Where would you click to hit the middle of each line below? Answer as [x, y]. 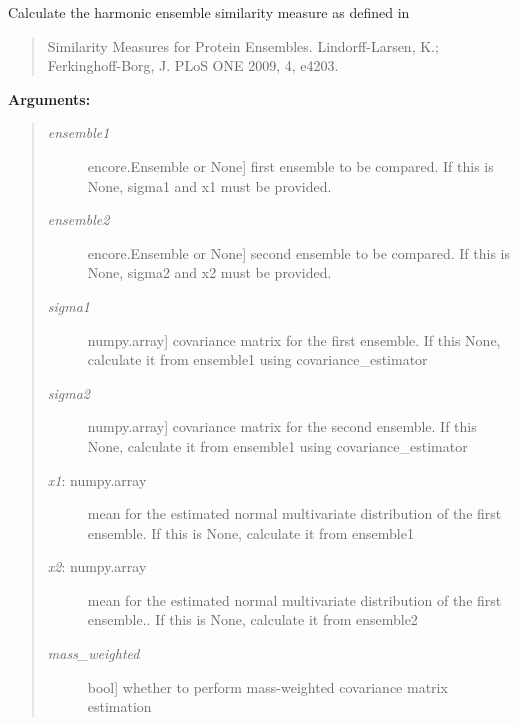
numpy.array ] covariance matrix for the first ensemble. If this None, [294, 339]
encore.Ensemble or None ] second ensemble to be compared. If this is [299, 252]
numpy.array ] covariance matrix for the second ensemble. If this [282, 426]
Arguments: [49, 98]
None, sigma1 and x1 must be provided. [209, 185]
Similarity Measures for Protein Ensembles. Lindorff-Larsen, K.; [243, 45]
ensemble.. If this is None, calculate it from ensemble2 [252, 619]
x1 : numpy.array [97, 479]
